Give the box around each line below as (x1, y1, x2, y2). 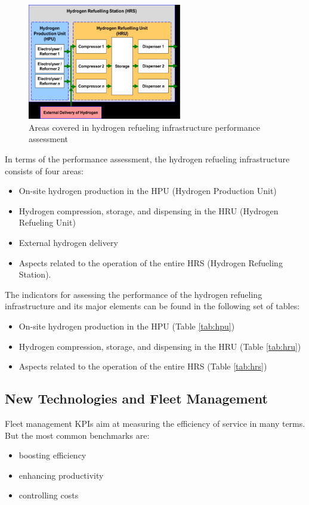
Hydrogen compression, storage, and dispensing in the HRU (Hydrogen (18, 204, 279, 217)
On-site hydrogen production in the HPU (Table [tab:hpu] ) (18, 319, 235, 332)
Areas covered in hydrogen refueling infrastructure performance (29, 121, 260, 133)
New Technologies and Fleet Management (5, 389, 268, 408)
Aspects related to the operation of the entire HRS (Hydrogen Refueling (18, 256, 283, 269)
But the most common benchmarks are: (5, 429, 150, 441)
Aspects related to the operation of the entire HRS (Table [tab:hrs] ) (18, 360, 267, 372)
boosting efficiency (18, 449, 86, 461)
